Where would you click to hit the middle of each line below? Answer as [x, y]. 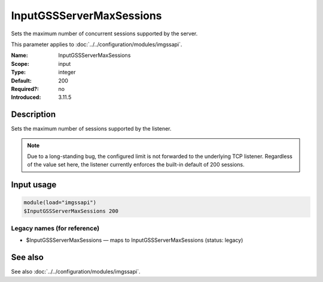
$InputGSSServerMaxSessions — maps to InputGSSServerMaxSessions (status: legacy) [135, 240]
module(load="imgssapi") [60, 203]
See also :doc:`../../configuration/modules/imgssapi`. [76, 272]
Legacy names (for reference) [55, 229]
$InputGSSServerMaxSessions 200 [71, 211]
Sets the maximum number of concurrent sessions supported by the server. [104, 34]
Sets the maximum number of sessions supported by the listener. [91, 129]
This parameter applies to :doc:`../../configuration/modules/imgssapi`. [97, 44]
